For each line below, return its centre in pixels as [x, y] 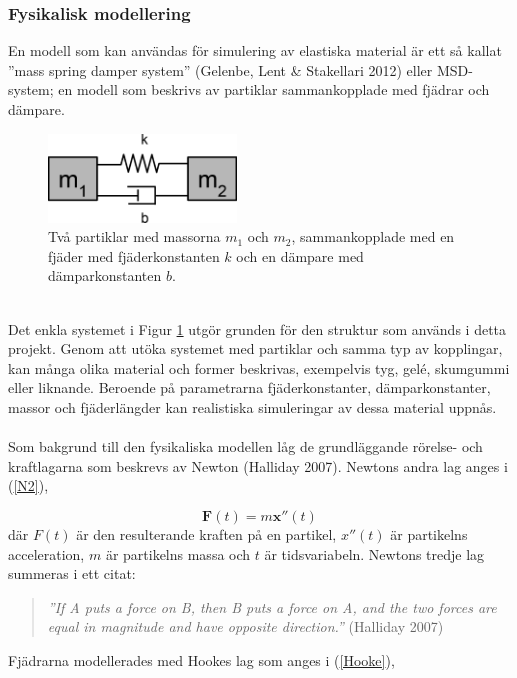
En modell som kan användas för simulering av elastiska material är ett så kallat [255, 50]
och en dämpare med [300, 255]
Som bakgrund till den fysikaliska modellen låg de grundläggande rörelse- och [245, 446]
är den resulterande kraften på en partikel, [206, 533]
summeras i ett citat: [72, 573]
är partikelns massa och [178, 553]
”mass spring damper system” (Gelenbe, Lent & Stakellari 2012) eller [220, 69]
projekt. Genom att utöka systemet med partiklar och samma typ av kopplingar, [255, 348]
